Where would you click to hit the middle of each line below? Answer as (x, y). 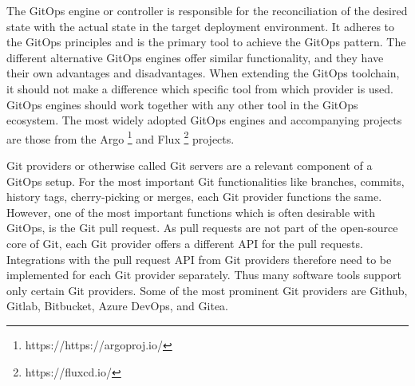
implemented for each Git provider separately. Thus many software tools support (204, 275)
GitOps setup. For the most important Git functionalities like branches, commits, (206, 181)
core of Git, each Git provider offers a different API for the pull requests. (185, 243)
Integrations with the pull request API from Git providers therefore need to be (199, 259)
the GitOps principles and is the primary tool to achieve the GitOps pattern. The (206, 42)
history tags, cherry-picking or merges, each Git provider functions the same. (194, 197)
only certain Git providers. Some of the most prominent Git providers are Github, (207, 290)
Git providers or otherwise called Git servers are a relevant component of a (190, 165)
